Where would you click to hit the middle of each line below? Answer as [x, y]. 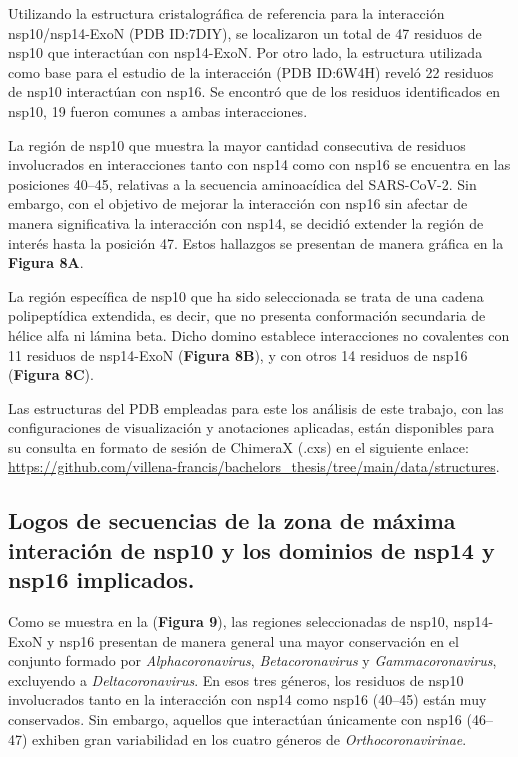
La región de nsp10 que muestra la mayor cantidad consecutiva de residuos [237, 144]
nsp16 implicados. [101, 579]
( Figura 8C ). [51, 374]
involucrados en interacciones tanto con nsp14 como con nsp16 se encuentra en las [259, 164]
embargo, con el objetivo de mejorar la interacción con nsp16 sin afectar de [238, 203]
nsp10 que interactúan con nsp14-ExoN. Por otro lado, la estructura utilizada [245, 52]
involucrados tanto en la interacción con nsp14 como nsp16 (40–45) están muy [247, 699]
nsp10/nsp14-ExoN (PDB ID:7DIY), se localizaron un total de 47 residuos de [245, 32]
